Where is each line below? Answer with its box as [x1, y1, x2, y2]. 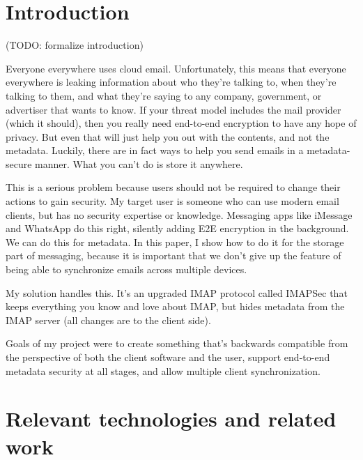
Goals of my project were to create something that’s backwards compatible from [6, 336, 348, 351]
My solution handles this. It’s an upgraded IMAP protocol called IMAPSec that [6, 285, 348, 300]
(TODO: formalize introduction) [6, 38, 144, 52]
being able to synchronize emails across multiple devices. [6, 262, 247, 277]
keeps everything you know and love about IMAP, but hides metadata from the [6, 299, 345, 314]
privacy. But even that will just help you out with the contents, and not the [6, 129, 330, 144]
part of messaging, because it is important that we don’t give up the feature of [6, 248, 341, 263]
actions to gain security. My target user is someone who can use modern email [6, 194, 339, 208]
